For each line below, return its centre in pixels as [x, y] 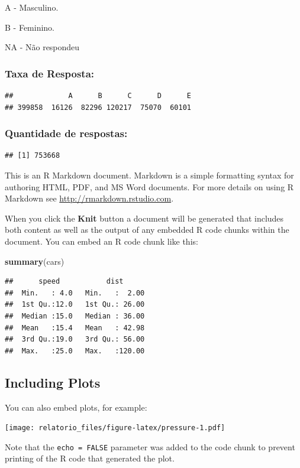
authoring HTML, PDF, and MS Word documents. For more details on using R [149, 186]
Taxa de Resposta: [49, 73]
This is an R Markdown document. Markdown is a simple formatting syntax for [149, 175]
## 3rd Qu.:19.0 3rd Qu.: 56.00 [75, 339]
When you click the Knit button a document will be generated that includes [144, 218]
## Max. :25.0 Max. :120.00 [75, 351]
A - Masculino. [32, 7]
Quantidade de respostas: [66, 133]
